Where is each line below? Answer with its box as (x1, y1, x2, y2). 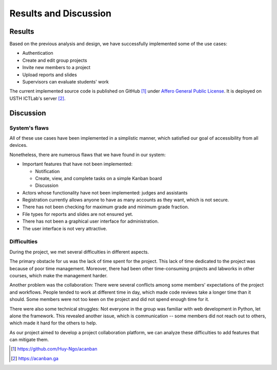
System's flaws (9, 124, 49, 132)
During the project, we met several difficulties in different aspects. (9, 249, 149, 255)
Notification (35, 168, 60, 174)
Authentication (22, 50, 53, 56)
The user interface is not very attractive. (22, 225, 107, 231)
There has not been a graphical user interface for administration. (22, 218, 159, 225)
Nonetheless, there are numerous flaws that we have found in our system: (9, 151, 166, 158)
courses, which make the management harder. (9, 272, 108, 278)
